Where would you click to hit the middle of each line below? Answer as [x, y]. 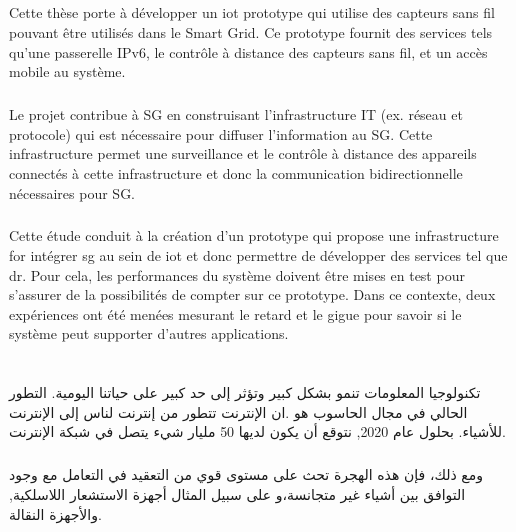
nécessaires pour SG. [72, 192]
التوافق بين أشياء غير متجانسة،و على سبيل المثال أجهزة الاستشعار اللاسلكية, [237, 493]
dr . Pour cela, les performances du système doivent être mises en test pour [237, 274]
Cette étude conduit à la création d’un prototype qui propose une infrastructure [254, 235]
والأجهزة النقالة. [55, 513]
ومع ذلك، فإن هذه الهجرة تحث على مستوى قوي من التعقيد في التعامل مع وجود [246, 474]
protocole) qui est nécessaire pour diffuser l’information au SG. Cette [221, 133]
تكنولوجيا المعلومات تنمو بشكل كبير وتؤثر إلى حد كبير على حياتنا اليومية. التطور [245, 392]
